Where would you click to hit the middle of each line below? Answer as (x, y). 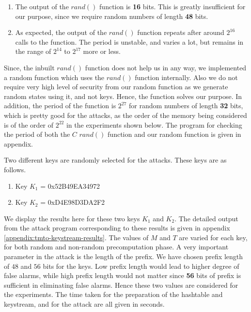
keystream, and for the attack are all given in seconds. (84, 304)
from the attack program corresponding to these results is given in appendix (117, 228)
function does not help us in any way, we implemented (166, 67)
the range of (33, 51)
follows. (15, 169)
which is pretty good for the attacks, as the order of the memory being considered (125, 115)
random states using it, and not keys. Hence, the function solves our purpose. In (123, 96)
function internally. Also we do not (186, 77)
